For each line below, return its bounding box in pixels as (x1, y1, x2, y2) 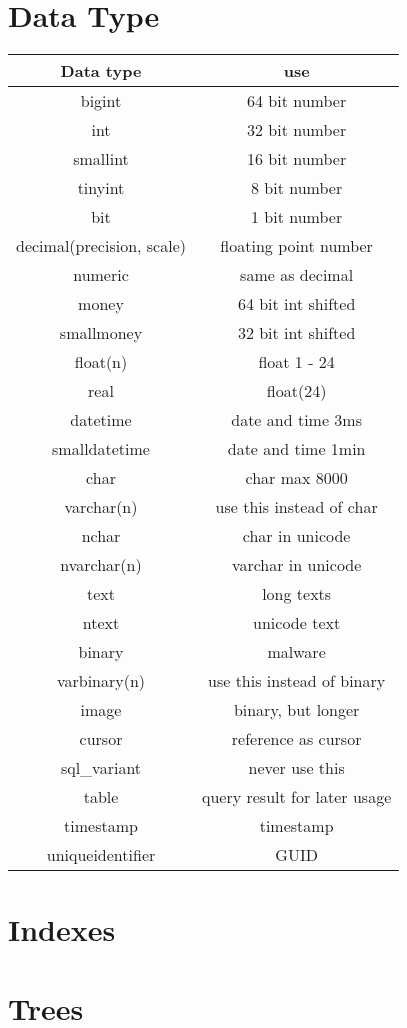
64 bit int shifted (237, 292, 356, 316)
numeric (73, 263, 129, 287)
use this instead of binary (208, 669, 386, 693)
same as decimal (240, 263, 354, 287)
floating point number (220, 234, 373, 258)
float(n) (74, 350, 128, 374)
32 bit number (247, 118, 347, 142)
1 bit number (251, 205, 343, 229)
